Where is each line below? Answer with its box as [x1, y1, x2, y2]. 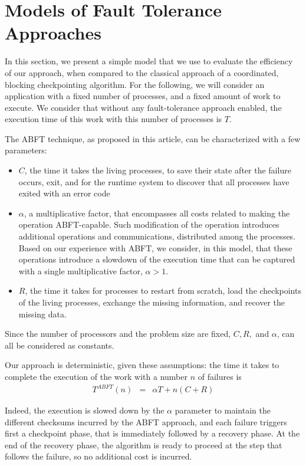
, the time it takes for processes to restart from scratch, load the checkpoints [25, 284, 301, 297]
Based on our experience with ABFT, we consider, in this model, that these [18, 241, 292, 254]
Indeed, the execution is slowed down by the [5, 404, 164, 416]
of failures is [198, 370, 242, 382]
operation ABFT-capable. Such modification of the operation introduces [18, 218, 279, 231]
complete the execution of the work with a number [5, 370, 188, 382]
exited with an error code [18, 187, 110, 199]
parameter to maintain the [175, 404, 271, 416]
